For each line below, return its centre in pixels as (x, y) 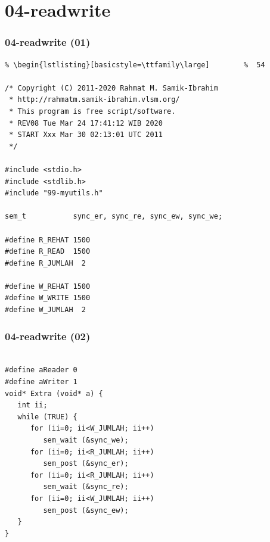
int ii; (32, 405)
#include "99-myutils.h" (54, 193)
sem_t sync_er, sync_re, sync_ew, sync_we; (114, 217)
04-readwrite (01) (48, 42)
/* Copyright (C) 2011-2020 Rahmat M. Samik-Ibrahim (111, 88)
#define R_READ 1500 (48, 252)
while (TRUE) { (47, 417)
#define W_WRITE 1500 (48, 298)
